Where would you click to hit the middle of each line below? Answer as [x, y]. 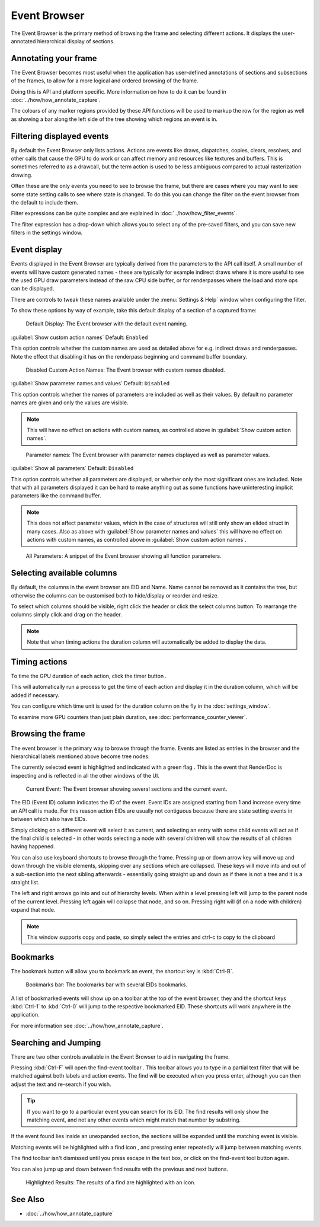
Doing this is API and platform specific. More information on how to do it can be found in [119, 91]
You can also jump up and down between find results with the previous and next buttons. [119, 1169]
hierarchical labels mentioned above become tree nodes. [81, 756]
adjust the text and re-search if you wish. [61, 1084]
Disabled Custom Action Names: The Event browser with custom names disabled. [125, 370]
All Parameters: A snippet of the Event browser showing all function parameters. [124, 556]
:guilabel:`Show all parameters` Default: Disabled [72, 468]
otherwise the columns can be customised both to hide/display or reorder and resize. [115, 595]
